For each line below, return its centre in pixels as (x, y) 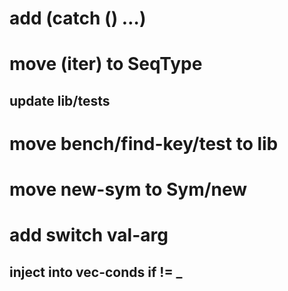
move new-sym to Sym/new (128, 189)
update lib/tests (60, 100)
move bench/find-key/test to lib (144, 143)
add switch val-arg (89, 235)
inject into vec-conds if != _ (96, 272)
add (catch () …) (78, 18)
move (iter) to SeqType (106, 64)
